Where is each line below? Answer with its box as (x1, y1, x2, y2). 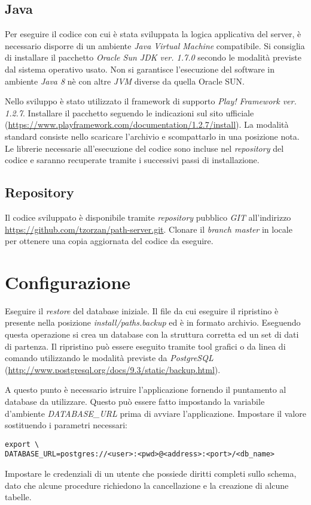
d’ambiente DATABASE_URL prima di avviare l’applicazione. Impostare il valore (5, 407, 306, 419)
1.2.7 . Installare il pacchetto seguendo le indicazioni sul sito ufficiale (5, 106, 254, 119)
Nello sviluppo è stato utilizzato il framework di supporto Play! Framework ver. (5, 95, 297, 107)
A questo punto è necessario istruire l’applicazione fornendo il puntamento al (5, 383, 286, 396)
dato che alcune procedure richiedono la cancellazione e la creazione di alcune (5, 479, 289, 491)
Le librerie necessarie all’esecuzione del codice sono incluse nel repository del (5, 142, 284, 154)
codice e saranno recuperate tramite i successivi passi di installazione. (5, 154, 260, 166)
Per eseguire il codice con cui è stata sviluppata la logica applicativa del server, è (5, 28, 301, 40)
